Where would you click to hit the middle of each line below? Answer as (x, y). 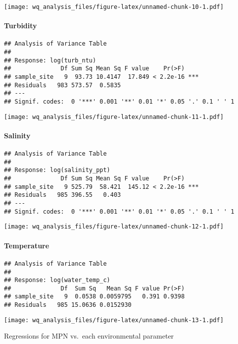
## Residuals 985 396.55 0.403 (63, 195)
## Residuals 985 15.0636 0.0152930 (68, 305)
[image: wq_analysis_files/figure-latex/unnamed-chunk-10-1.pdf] (114, 7)
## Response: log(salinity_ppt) (57, 170)
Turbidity (21, 26)
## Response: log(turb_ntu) (50, 60)
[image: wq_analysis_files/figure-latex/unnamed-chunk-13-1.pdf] (114, 320)
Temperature (27, 245)
